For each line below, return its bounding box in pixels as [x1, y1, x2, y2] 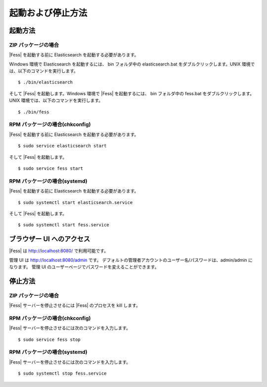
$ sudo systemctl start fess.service [18, 222, 110, 228]
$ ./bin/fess [18, 109, 49, 115]
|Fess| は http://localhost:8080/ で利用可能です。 [9, 248, 109, 254]
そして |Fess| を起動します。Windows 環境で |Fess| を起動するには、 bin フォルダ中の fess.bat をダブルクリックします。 [9, 90, 255, 96]
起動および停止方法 [9, 7, 88, 18]
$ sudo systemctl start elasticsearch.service [18, 199, 133, 205]
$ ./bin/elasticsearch [18, 79, 73, 85]
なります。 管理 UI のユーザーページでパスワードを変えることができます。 [9, 263, 159, 270]
